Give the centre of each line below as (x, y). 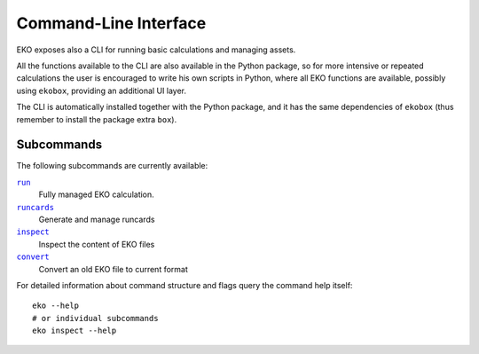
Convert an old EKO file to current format (113, 269)
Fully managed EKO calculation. (96, 194)
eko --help (56, 306)
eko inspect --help (75, 331)
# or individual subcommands (95, 318)
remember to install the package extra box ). (97, 119)
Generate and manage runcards (97, 219)
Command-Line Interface (111, 23)
